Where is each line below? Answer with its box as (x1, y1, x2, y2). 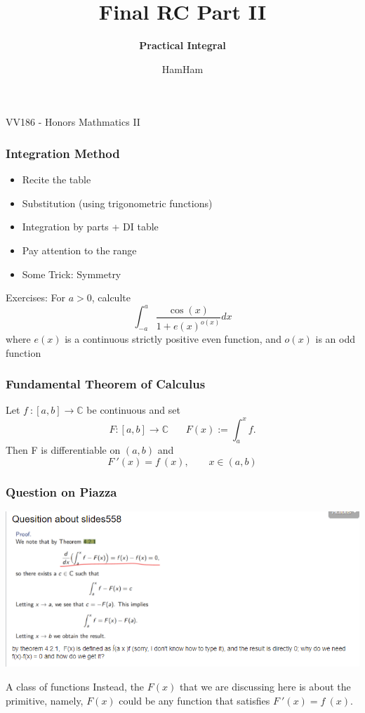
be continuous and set (86, 403, 180, 417)
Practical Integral (139, 38, 226, 53)
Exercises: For (6, 290, 66, 305)
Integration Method (6, 144, 120, 162)
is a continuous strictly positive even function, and (65, 332, 281, 346)
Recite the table (22, 172, 91, 187)
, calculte (91, 290, 131, 305)
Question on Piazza (6, 483, 117, 500)
